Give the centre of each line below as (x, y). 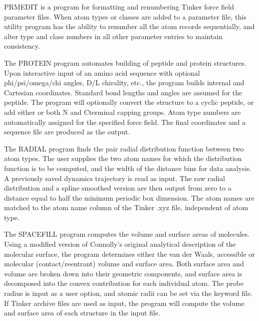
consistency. (22, 46)
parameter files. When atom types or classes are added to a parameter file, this (125, 16)
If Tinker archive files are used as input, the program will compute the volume (124, 303)
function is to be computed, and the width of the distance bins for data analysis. (128, 168)
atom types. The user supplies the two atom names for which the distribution (123, 158)
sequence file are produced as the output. (67, 132)
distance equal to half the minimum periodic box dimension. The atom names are (129, 197)
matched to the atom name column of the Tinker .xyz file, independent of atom (126, 207)
